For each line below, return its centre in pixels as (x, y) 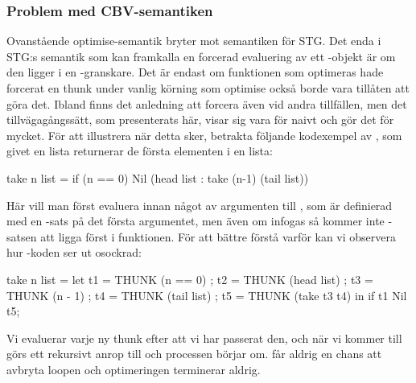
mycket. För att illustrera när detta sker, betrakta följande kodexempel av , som (204, 135)
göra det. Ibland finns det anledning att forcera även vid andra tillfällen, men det (207, 103)
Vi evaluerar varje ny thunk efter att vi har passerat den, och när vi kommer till (204, 338)
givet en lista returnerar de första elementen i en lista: (140, 151)
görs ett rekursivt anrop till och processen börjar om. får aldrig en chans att (194, 354)
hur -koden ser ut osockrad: (74, 252)
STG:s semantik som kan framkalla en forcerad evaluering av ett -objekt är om (201, 56)
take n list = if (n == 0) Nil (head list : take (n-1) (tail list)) (158, 177)
